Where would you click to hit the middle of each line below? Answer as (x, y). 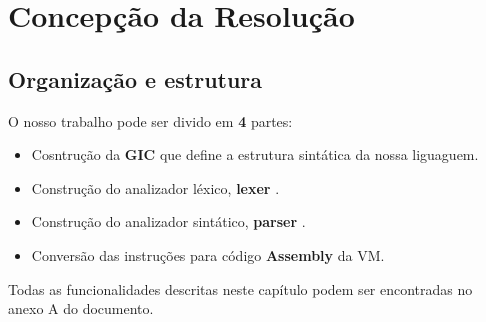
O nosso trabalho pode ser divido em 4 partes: (150, 120)
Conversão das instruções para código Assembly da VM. (208, 254)
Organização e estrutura (135, 78)
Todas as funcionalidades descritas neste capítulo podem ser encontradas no (240, 288)
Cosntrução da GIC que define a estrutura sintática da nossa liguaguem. (255, 154)
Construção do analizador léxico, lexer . (155, 187)
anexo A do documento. (81, 308)
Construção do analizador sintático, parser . (168, 221)
